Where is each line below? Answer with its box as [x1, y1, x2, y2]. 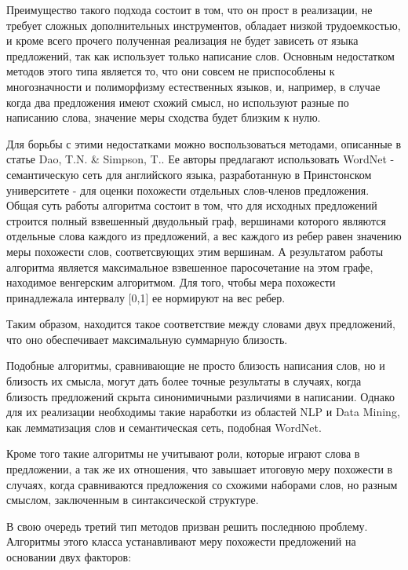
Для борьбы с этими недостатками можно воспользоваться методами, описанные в [6, 135, 402, 152]
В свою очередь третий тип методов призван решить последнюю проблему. [6, 517, 368, 534]
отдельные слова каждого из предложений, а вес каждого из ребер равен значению [6, 228, 402, 244]
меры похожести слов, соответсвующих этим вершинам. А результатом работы [6, 243, 384, 259]
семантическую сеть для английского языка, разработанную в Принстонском [6, 166, 372, 182]
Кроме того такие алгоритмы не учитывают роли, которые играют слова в [6, 445, 360, 462]
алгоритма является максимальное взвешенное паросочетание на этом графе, [6, 258, 373, 275]
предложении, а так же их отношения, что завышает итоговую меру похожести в [6, 461, 393, 477]
